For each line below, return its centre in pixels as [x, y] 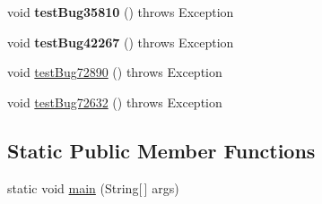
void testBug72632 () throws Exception [115, 102]
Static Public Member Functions [161, 150]
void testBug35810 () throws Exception [121, 12]
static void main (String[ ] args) [93, 187]
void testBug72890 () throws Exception [115, 72]
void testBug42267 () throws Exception [121, 42]
